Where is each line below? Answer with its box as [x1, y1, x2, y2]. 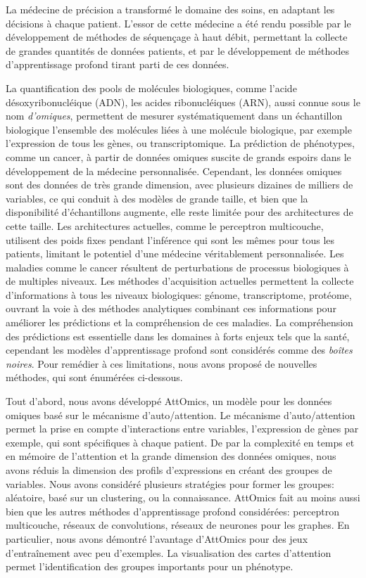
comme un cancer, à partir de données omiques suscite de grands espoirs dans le [6, 149, 351, 164]
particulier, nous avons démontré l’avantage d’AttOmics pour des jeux [6, 531, 308, 546]
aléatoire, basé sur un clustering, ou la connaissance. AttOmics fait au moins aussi [6, 490, 360, 505]
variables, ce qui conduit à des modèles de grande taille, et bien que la [6, 191, 308, 205]
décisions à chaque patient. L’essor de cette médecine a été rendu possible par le [6, 15, 351, 30]
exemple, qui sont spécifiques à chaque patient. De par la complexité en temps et [6, 435, 355, 449]
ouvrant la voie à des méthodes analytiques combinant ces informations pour [6, 301, 336, 316]
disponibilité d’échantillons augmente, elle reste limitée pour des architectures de [6, 205, 353, 219]
